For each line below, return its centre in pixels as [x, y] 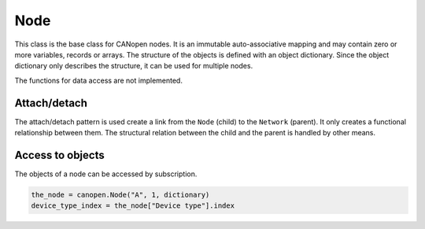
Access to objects [60, 155]
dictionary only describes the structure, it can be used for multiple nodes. [134, 66]
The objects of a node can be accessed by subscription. [106, 174]
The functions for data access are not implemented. [98, 80]
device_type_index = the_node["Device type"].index [133, 206]
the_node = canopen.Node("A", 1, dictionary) [120, 194]
